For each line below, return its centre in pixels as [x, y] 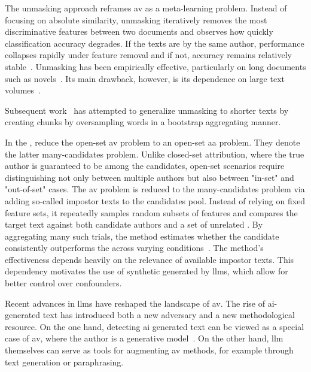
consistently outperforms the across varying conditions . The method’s [134, 248]
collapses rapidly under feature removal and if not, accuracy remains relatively [149, 55]
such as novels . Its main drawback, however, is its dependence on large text [145, 78]
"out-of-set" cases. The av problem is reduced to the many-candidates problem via [155, 189]
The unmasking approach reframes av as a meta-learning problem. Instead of [146, 8]
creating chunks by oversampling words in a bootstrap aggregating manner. [143, 122]
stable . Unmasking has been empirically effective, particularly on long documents [155, 66]
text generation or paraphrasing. [64, 362]
